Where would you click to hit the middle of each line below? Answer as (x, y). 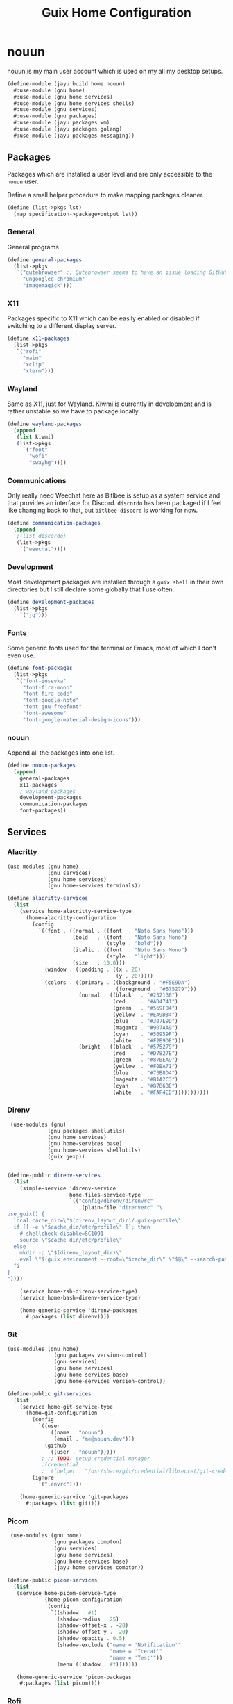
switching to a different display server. (62, 326)
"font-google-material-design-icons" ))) (81, 720)
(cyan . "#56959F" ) (145, 1034)
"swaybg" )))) (48, 463)
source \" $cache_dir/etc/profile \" (71, 1240)
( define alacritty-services (48, 899)
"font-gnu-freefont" (52, 707)
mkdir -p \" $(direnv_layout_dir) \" (71, 1253)
